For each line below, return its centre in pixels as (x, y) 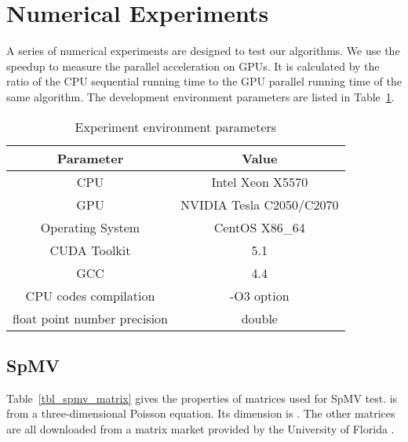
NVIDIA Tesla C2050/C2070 (260, 204)
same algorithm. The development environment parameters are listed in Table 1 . (200, 96)
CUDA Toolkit (90, 250)
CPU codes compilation (90, 295)
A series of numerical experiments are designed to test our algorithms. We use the (203, 51)
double (259, 318)
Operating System (90, 227)
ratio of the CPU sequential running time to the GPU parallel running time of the (204, 81)
